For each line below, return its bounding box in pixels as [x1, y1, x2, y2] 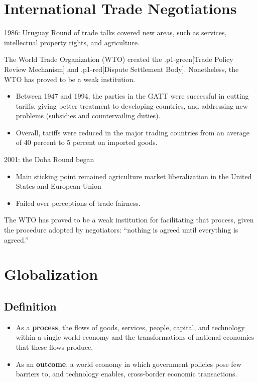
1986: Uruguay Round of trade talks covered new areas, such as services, [4, 27, 227, 38]
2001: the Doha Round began [4, 154, 94, 165]
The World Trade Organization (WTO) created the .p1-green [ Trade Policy [4, 54, 233, 64]
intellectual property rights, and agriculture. [4, 37, 140, 47]
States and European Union [16, 181, 101, 191]
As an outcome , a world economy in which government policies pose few [16, 358, 241, 369]
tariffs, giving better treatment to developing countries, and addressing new [16, 100, 248, 111]
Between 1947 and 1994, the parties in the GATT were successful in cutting [16, 91, 249, 101]
